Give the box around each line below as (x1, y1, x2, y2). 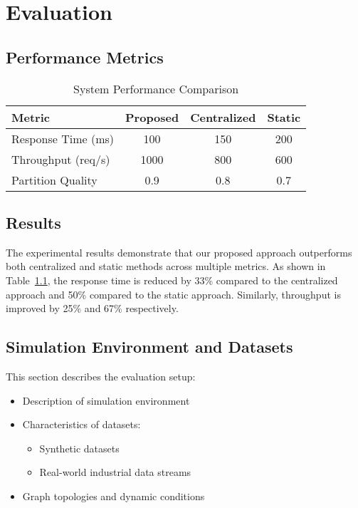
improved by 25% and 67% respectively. (6, 301, 179, 316)
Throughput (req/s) (11, 150, 110, 167)
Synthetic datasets (39, 440, 120, 455)
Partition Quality (11, 171, 98, 188)
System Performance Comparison (73, 80, 239, 97)
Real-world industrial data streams (39, 465, 191, 480)
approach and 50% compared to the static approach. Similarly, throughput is (6, 286, 341, 301)
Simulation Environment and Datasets (6, 336, 293, 358)
